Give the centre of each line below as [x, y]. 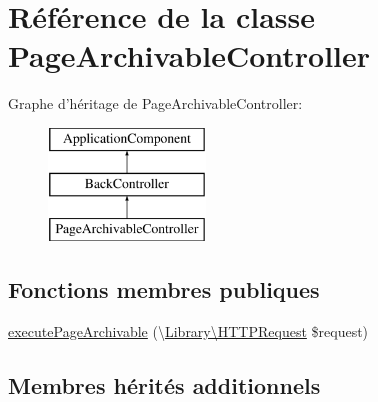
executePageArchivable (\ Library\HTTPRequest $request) [188, 331]
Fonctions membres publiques [164, 289]
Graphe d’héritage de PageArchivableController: [155, 103]
